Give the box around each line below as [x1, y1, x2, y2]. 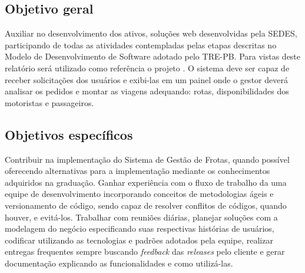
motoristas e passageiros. [5, 96, 94, 108]
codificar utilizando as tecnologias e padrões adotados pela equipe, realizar [5, 233, 273, 246]
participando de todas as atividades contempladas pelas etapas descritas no [5, 38, 277, 51]
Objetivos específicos [5, 125, 133, 143]
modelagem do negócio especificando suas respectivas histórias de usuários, [5, 222, 274, 235]
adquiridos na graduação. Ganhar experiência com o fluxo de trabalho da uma [5, 176, 287, 188]
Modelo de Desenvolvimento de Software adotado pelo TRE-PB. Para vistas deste [5, 50, 301, 63]
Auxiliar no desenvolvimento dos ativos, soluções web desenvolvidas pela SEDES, [5, 27, 297, 40]
